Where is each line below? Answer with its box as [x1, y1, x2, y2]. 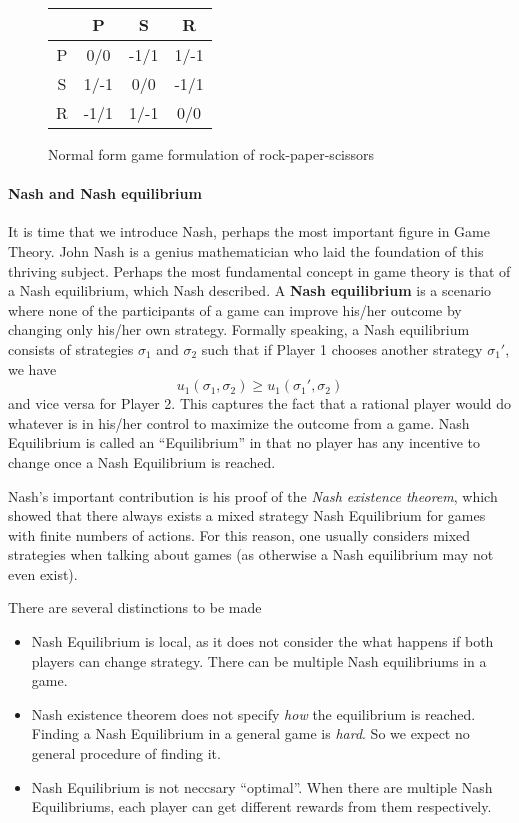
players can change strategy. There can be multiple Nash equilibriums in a [31, 650, 487, 671]
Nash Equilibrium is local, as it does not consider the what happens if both [31, 631, 494, 652]
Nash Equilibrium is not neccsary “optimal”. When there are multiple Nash [31, 776, 493, 797]
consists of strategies [8, 338, 134, 359]
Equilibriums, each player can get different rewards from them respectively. [31, 796, 492, 817]
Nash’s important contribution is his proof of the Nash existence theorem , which [8, 485, 498, 506]
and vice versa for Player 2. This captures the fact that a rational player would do [8, 393, 512, 414]
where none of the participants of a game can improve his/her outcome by [8, 299, 462, 320]
